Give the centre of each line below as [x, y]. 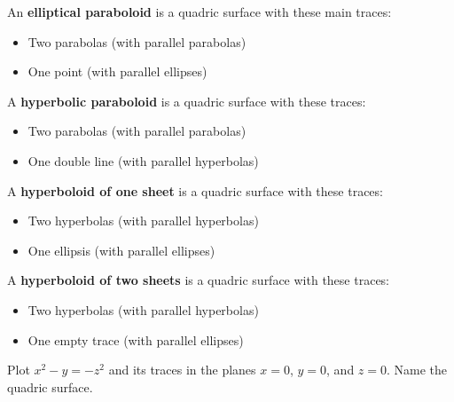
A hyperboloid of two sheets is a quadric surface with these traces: [199, 280]
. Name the [417, 370]
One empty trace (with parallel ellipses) [136, 339]
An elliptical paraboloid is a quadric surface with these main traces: [200, 12]
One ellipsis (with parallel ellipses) [121, 250]
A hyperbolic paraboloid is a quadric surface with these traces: [187, 101]
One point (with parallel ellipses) [117, 71]
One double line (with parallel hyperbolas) [143, 160]
